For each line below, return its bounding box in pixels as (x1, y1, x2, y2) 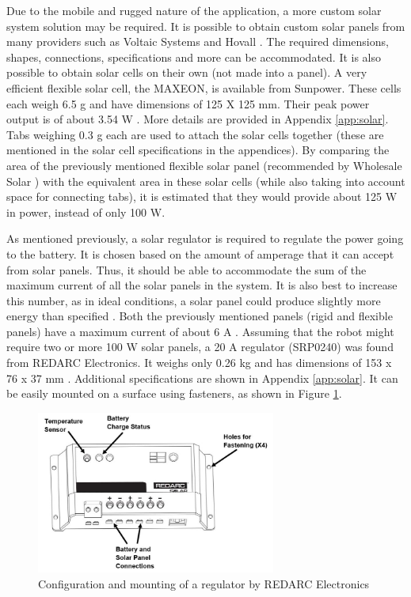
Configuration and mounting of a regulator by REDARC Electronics (38, 575, 370, 591)
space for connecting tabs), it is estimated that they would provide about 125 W (6, 188, 398, 205)
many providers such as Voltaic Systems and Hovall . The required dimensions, (6, 33, 389, 50)
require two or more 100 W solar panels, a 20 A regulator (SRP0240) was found (6, 338, 394, 355)
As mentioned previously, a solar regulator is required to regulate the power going (6, 230, 404, 247)
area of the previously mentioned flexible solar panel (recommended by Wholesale (6, 157, 402, 173)
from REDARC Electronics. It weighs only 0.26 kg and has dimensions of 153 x (6, 354, 392, 371)
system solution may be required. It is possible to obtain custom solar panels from (6, 17, 405, 34)
